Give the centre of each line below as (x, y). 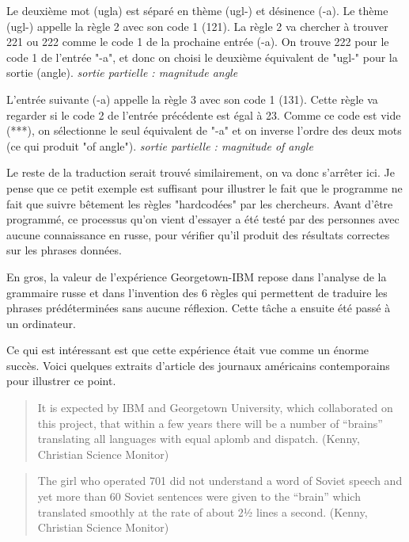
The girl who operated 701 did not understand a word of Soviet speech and (220, 481)
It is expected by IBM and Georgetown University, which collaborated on (215, 408)
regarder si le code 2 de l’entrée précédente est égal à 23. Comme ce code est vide (204, 115)
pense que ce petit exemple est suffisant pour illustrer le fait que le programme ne (204, 187)
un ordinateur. (42, 323)
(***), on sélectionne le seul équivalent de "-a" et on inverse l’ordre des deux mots (204, 130)
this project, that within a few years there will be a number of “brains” (210, 423)
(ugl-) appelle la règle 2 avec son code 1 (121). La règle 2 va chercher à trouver (197, 26)
